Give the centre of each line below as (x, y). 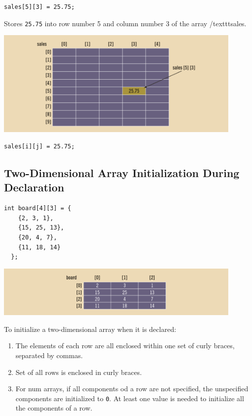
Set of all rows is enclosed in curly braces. (79, 372)
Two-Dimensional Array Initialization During (122, 173)
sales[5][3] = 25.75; (40, 7)
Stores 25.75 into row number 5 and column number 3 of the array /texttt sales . (125, 23)
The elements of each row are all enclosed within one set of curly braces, (125, 346)
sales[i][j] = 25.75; (40, 147)
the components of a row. (54, 408)
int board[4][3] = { (38, 208)
